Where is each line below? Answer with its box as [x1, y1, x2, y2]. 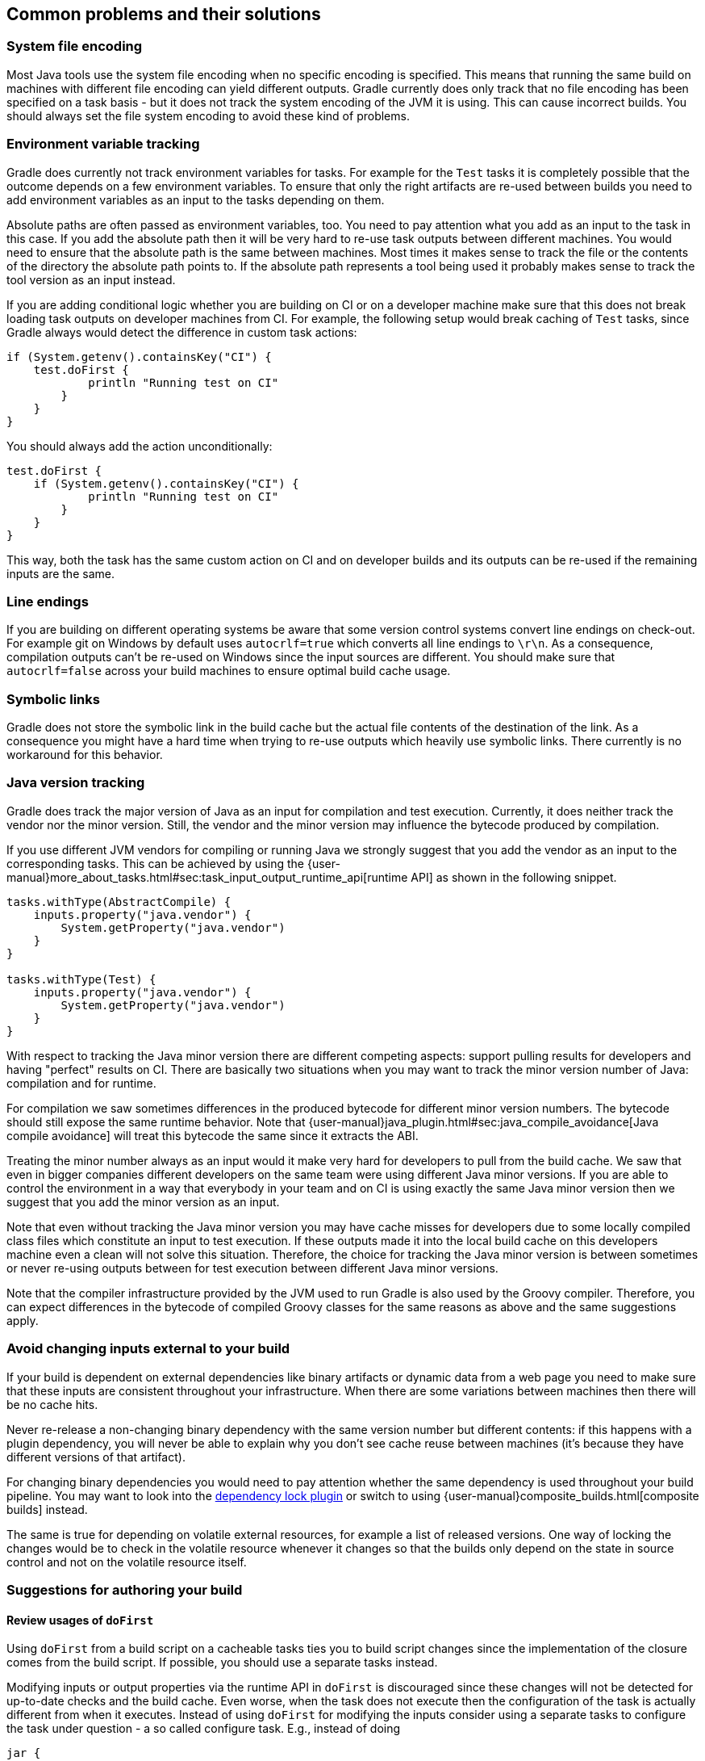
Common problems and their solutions [6, 4, 321, 24]
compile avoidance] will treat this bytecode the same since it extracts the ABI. [6, 1128, 419, 1143]
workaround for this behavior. [6, 748, 163, 762]
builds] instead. [6, 1502, 88, 1516]
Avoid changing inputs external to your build [6, 1340, 290, 1357]
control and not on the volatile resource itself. [6, 1554, 247, 1569]
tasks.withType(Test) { [6, 972, 156, 986]
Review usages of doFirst [6, 1612, 154, 1627]
